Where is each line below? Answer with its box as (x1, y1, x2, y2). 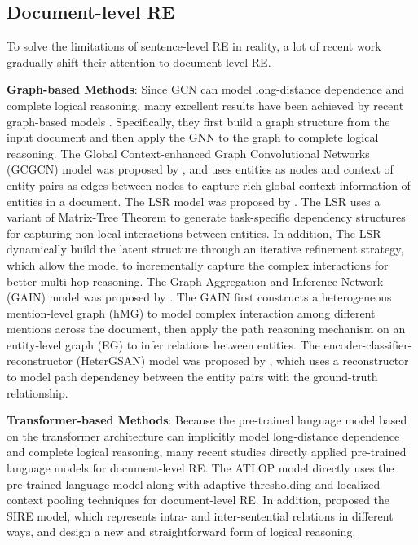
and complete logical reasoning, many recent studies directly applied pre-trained (7, 443, 407, 460)
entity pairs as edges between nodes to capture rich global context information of (7, 176, 411, 193)
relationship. (7, 384, 68, 401)
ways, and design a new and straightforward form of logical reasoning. (7, 523, 356, 540)
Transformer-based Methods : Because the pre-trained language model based (7, 411, 407, 429)
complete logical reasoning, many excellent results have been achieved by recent (7, 96, 404, 113)
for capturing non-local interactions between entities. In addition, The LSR (7, 224, 381, 241)
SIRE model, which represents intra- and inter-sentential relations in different (7, 507, 394, 524)
